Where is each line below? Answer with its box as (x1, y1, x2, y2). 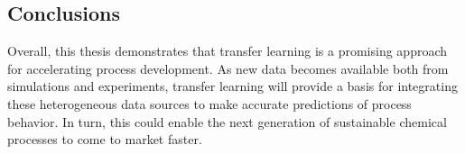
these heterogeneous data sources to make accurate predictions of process (7, 94, 412, 113)
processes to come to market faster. (7, 130, 202, 149)
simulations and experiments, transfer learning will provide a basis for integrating (7, 77, 458, 95)
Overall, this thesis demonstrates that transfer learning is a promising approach (7, 41, 448, 60)
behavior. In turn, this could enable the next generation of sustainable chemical (7, 112, 447, 131)
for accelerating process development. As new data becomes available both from (7, 59, 449, 77)
